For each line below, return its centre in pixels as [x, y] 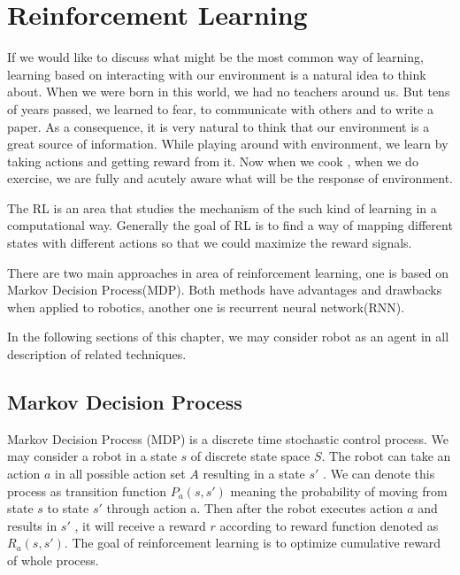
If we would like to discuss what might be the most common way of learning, [215, 57]
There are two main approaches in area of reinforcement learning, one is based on [228, 272]
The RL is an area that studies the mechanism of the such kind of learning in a [222, 207]
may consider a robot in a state [92, 456]
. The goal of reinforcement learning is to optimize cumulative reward [253, 543]
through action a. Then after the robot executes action [255, 508]
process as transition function [87, 491]
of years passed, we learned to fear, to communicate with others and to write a [220, 108]
